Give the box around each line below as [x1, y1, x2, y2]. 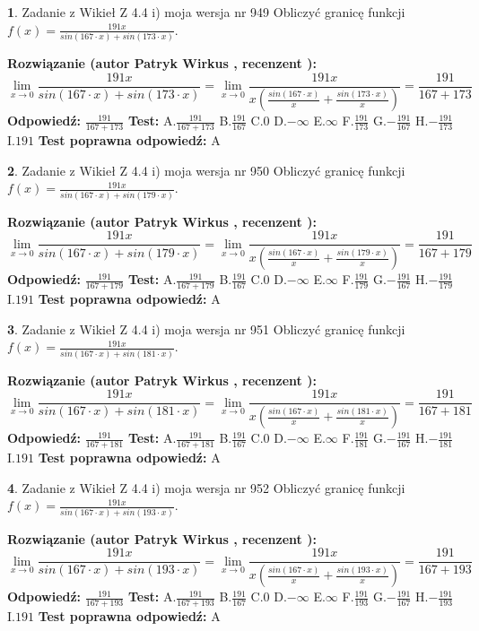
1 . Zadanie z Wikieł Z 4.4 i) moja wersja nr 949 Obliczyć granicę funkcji [7, 3, 405, 21]
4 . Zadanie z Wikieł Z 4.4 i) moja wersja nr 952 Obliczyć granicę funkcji [7, 478, 405, 497]
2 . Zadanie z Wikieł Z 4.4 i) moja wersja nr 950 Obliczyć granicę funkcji [7, 160, 405, 179]
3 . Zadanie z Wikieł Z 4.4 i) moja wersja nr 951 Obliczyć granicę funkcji [7, 319, 405, 338]
